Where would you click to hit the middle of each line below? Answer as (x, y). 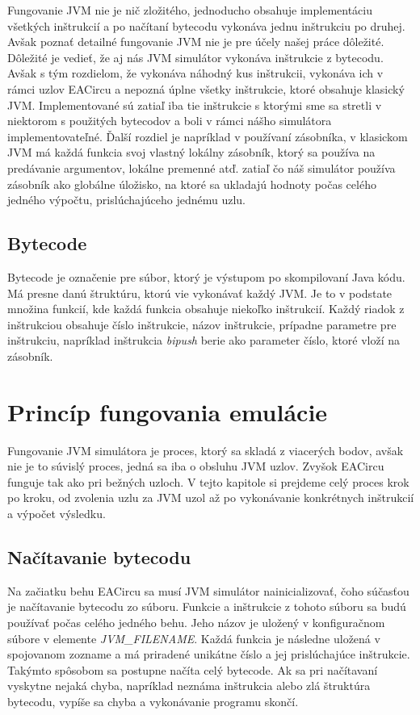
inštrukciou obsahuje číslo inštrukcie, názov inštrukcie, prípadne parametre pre (202, 324)
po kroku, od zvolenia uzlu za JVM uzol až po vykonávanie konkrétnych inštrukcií (211, 498)
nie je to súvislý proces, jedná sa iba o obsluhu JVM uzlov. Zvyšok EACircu (196, 466)
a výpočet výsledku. (57, 513)
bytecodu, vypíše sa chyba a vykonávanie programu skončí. (153, 701)
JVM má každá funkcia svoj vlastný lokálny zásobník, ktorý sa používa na (191, 152)
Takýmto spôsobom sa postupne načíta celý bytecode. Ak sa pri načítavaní (193, 669)
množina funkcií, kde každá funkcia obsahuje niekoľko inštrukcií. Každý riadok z (206, 309)
